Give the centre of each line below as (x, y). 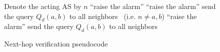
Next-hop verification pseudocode (56, 44)
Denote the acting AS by (43, 6)
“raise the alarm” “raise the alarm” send (153, 6)
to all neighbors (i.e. (102, 16)
